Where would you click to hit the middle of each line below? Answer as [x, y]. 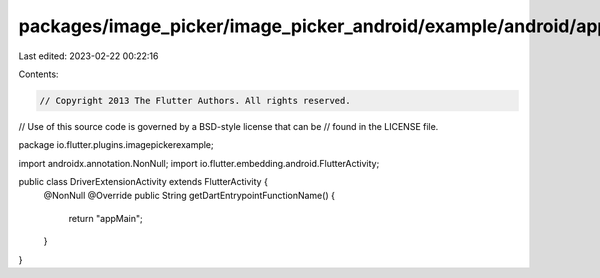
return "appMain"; [106, 218]
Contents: [38, 74]
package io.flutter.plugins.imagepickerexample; [116, 145]
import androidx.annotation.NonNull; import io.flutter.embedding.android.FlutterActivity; [199, 163]
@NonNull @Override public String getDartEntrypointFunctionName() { [189, 196]
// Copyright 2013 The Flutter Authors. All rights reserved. [195, 100]
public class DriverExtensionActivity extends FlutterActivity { [143, 182]
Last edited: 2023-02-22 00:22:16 [88, 56]
